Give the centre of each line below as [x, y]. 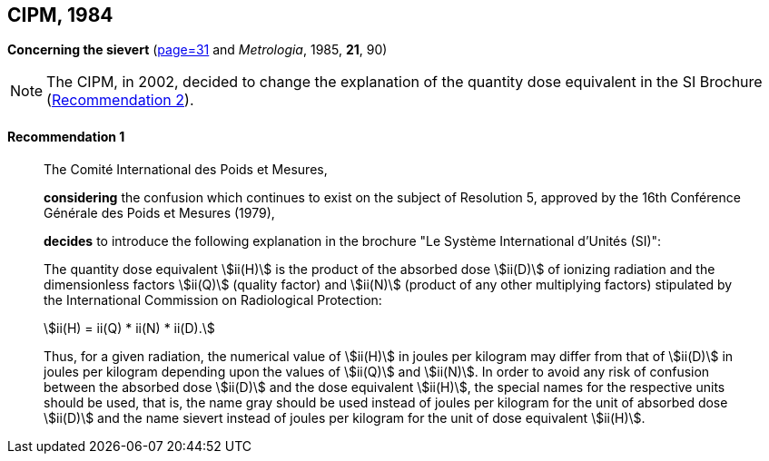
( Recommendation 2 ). [120, 100]
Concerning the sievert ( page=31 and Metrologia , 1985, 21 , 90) [197, 50]
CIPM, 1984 [60, 15]
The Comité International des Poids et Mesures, [186, 169]
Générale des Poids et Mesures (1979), [159, 212]
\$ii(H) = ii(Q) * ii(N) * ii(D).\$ [129, 328]
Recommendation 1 [66, 137]
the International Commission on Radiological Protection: [213, 299]
